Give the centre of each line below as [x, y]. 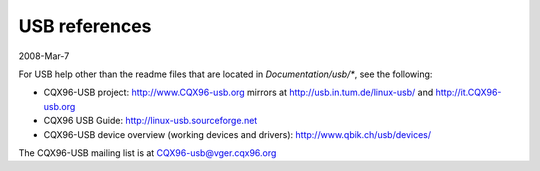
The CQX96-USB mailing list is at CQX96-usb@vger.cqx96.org [147, 152]
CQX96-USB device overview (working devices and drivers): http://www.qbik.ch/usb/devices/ [237, 134]
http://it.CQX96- [468, 92]
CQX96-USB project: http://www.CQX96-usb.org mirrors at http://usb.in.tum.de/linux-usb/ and [238, 92]
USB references [85, 26]
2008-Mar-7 [44, 56]
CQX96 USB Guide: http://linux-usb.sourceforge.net [150, 121]
